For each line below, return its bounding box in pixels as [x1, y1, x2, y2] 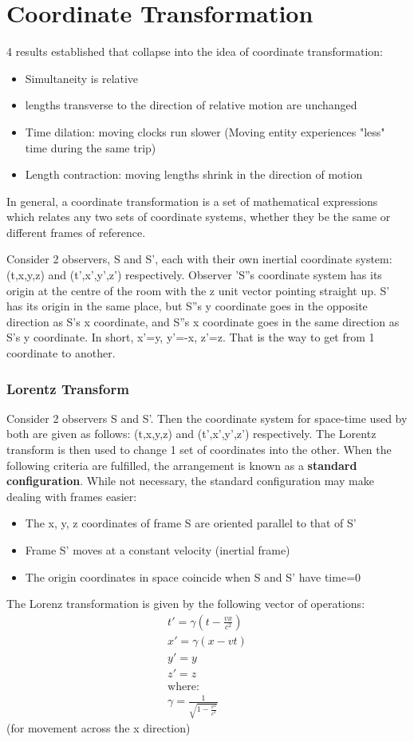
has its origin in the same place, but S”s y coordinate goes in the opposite [6, 298, 368, 314]
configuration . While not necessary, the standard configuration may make [6, 472, 374, 489]
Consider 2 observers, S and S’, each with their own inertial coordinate [6, 251, 353, 267]
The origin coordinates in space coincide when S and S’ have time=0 [25, 568, 361, 585]
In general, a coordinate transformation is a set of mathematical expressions [6, 192, 378, 209]
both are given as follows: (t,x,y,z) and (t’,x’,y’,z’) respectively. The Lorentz [6, 425, 377, 442]
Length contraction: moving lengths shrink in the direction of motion [25, 166, 363, 183]
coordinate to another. [6, 345, 116, 361]
